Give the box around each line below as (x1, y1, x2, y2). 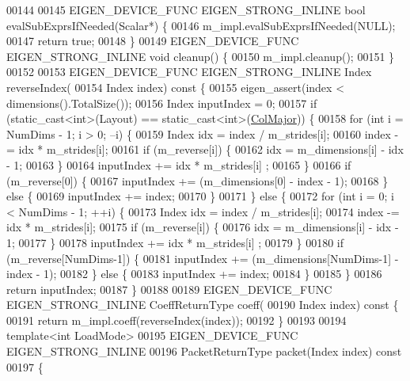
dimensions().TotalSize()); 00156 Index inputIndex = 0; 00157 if (6, 94, 317, 111)
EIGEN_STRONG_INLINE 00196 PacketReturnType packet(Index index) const (6, 343, 402, 360)
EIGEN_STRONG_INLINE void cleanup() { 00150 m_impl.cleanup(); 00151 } (6, 48, 395, 64)
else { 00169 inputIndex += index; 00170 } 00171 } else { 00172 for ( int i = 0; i (6, 188, 394, 204)
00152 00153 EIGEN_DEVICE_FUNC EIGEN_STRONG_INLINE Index (6, 63, 372, 80)
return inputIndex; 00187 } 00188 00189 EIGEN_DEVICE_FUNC (6, 280, 332, 297)
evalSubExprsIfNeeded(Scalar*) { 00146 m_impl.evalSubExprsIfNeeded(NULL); (6, 17, 396, 33)
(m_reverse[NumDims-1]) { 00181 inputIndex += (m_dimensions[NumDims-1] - (6, 250, 399, 266)
